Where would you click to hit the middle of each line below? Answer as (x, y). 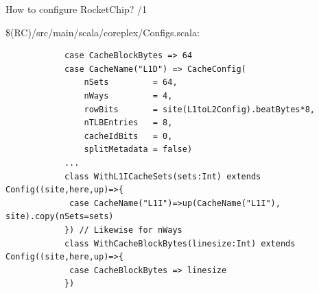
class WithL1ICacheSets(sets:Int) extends (163, 176)
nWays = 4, (128, 95)
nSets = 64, (131, 82)
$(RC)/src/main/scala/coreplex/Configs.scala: (103, 32)
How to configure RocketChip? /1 (76, 9)
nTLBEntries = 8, (128, 123)
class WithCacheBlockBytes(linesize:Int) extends (180, 243)
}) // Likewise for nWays (123, 230)
